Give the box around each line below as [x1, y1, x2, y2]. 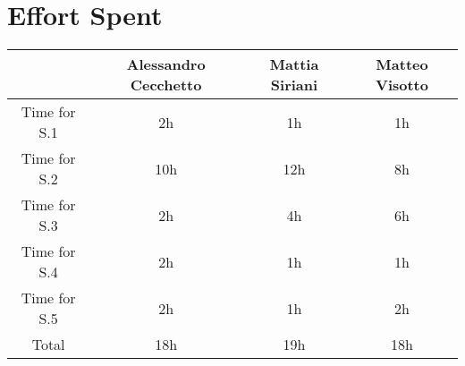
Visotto [376, 74, 428, 96]
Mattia [269, 54, 319, 75]
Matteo [376, 54, 428, 75]
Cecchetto [130, 74, 202, 96]
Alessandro [126, 54, 206, 75]
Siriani [270, 74, 318, 96]
